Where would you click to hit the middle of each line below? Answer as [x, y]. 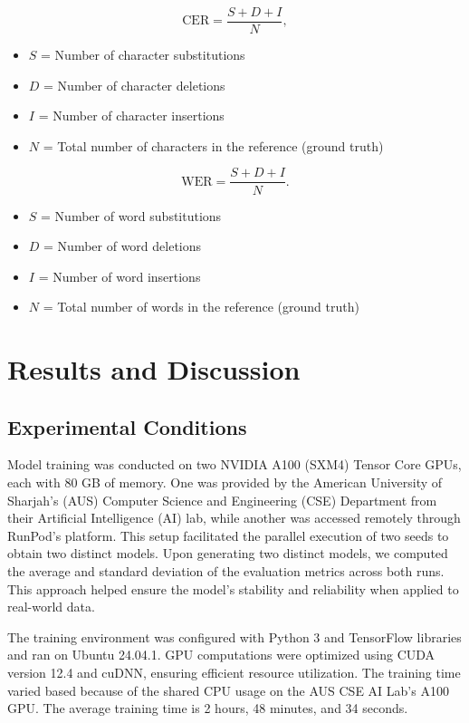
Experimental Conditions [127, 426]
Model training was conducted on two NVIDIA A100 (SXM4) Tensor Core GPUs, [234, 464]
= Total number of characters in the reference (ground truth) [213, 145]
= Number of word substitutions [131, 215]
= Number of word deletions [123, 246]
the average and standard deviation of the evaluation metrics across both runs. [226, 571]
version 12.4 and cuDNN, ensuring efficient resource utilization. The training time [234, 672]
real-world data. [51, 607]
